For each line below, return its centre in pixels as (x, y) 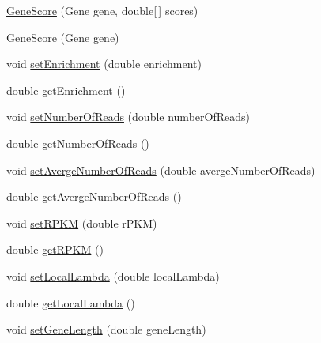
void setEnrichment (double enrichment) (104, 64)
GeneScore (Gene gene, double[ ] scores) (102, 10)
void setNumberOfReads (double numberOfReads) (128, 117)
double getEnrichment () (66, 90)
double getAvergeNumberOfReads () (94, 196)
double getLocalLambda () (71, 302)
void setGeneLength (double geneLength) (106, 329)
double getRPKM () (55, 249)
